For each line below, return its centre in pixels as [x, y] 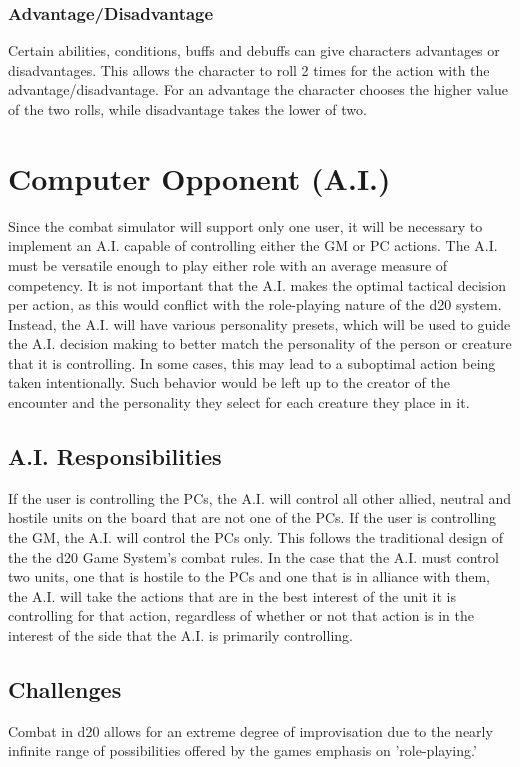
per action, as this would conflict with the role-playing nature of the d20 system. [255, 304]
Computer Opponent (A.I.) [199, 177]
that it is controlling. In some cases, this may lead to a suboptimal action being [252, 362]
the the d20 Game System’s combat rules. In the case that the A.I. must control [253, 556]
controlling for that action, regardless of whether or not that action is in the [241, 615]
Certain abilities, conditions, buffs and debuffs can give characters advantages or [254, 50]
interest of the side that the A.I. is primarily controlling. [180, 635]
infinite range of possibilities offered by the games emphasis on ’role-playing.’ [242, 750]
